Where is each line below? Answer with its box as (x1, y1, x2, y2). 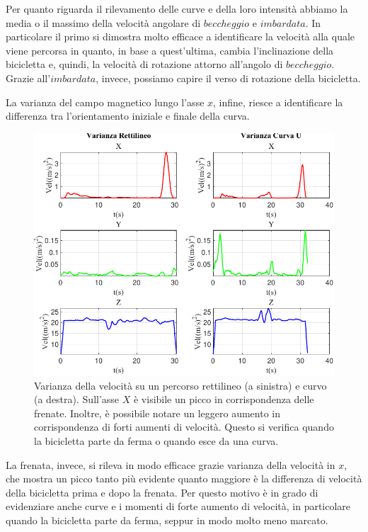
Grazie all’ (6, 70, 51, 85)
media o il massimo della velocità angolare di (6, 15, 201, 30)
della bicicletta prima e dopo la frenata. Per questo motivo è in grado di (6, 485, 318, 499)
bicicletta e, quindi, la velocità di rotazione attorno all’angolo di (6, 57, 283, 72)
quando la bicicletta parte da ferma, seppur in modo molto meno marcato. (6, 512, 328, 527)
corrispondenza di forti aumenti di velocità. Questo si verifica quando (34, 419, 334, 434)
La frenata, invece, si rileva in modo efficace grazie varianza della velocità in (6, 457, 335, 472)
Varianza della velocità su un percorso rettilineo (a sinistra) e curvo (34, 378, 327, 392)
